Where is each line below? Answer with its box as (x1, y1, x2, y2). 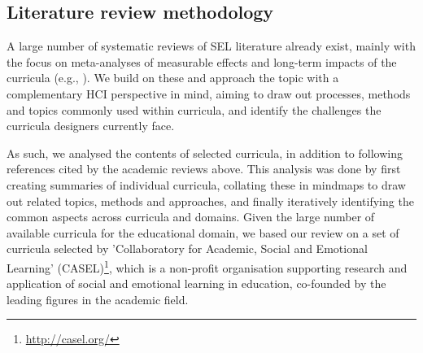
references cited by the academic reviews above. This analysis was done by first (7, 160, 401, 177)
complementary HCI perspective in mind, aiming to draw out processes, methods (7, 85, 411, 102)
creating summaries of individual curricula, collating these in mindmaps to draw (7, 176, 406, 193)
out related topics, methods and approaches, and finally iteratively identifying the (7, 192, 414, 209)
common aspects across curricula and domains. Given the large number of (7, 208, 375, 225)
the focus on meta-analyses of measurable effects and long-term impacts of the (7, 53, 397, 70)
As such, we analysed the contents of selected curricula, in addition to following (7, 144, 403, 161)
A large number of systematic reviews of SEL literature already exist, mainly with (7, 37, 416, 54)
